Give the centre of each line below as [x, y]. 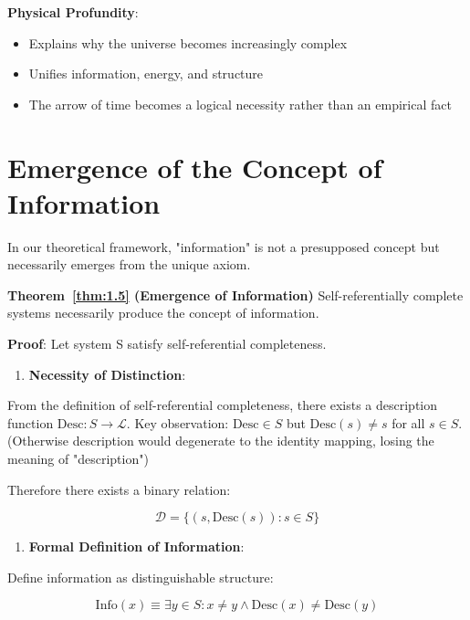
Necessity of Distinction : [107, 374]
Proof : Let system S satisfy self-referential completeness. [167, 344]
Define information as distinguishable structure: [141, 577]
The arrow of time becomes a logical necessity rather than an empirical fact [240, 104]
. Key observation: [178, 422]
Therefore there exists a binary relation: [119, 489]
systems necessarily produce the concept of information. [163, 313]
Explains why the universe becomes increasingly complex [188, 42]
